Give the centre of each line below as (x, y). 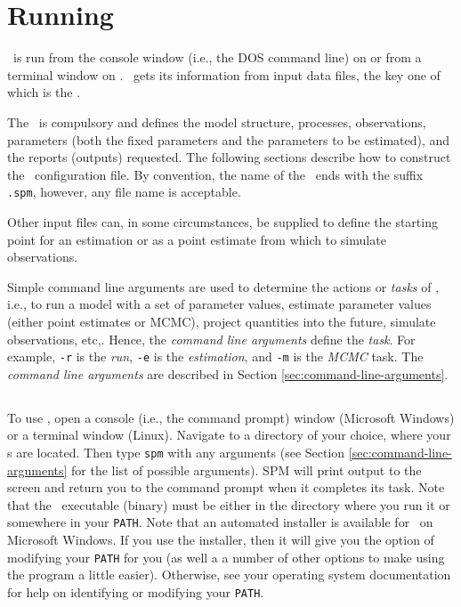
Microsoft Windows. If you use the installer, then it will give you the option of (221, 540)
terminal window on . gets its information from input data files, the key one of (224, 74)
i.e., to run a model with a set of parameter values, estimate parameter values (219, 304)
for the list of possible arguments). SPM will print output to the (247, 469)
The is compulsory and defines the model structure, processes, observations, (217, 121)
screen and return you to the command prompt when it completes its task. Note (226, 487)
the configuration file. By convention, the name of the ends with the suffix (215, 174)
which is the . (44, 92)
